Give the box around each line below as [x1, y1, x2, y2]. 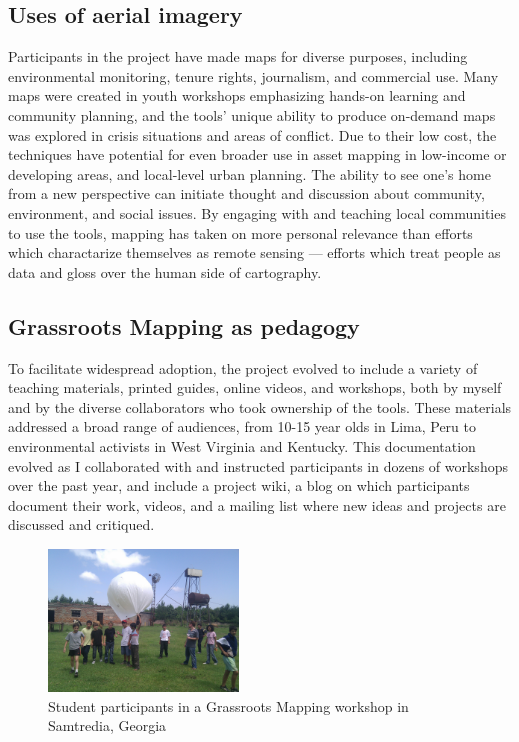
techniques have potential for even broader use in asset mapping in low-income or [8, 144, 507, 165]
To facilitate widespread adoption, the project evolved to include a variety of [8, 357, 478, 378]
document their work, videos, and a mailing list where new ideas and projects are [8, 494, 506, 515]
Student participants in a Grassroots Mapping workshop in [48, 695, 409, 716]
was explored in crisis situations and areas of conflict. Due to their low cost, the [8, 124, 497, 145]
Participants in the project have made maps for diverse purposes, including [8, 46, 468, 67]
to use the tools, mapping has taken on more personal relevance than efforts [8, 222, 473, 243]
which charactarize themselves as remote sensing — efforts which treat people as [8, 242, 501, 263]
